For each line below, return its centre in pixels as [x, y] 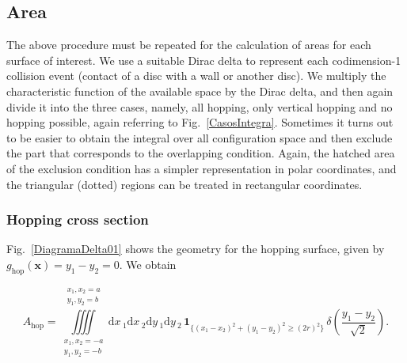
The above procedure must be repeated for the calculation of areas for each [189, 45]
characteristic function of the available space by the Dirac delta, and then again [200, 91]
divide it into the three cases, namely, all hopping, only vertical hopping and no [200, 106]
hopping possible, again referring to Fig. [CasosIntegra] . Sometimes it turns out [200, 122]
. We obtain [148, 264]
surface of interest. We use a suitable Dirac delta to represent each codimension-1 [204, 60]
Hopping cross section [78, 219]
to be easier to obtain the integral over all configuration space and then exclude [200, 137]
